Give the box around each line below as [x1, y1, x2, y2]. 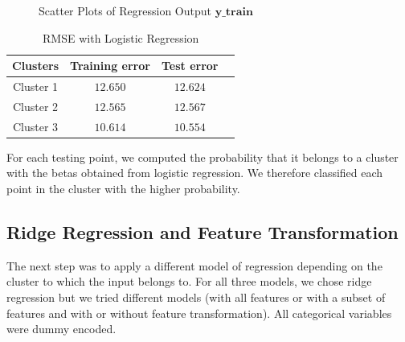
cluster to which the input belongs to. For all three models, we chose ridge [6, 273, 372, 290]
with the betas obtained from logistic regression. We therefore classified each [6, 164, 383, 181]
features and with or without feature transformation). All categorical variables [6, 304, 392, 321]
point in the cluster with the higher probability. [6, 180, 240, 196]
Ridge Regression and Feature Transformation [6, 219, 399, 244]
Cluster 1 [12, 78, 59, 95]
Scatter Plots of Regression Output [39, 2, 211, 19]
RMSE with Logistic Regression [43, 29, 199, 46]
